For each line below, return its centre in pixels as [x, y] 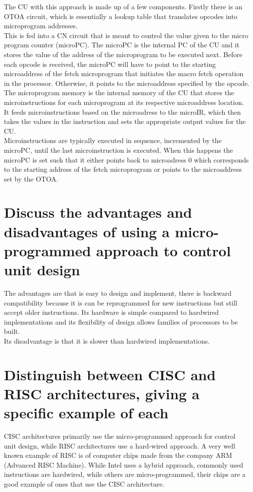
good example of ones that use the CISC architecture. [84, 484]
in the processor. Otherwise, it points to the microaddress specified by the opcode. [127, 83]
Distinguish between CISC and [110, 374]
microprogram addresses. [41, 26]
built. [12, 331]
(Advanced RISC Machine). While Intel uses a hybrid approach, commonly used [124, 464]
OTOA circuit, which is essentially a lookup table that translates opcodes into [121, 16]
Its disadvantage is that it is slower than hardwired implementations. [107, 340]
